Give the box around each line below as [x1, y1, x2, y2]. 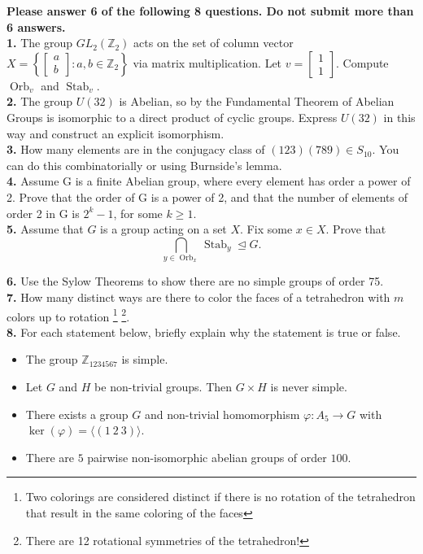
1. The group [7, 34, 73, 51]
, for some [113, 204, 163, 221]
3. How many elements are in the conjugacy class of [7, 141, 265, 158]
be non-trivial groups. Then [94, 378, 233, 395]
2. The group [7, 93, 73, 110]
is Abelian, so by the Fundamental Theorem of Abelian [119, 93, 395, 110]
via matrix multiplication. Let [133, 54, 282, 71]
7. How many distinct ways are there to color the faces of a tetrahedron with [7, 289, 390, 306]
